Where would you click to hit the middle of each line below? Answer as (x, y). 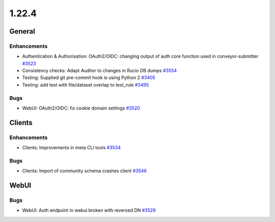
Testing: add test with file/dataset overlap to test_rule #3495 (86, 85)
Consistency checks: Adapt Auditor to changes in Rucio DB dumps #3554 (100, 71)
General (22, 31)
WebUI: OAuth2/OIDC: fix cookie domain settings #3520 (81, 108)
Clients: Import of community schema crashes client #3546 (85, 171)
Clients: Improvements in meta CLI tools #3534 (72, 148)
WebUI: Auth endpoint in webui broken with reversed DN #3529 (89, 210)
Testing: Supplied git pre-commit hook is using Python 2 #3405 (89, 78)
